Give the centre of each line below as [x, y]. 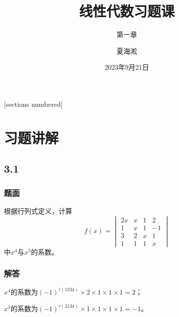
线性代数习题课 [127, 11]
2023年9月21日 [127, 67]
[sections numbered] [33, 104]
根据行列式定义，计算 [38, 210]
